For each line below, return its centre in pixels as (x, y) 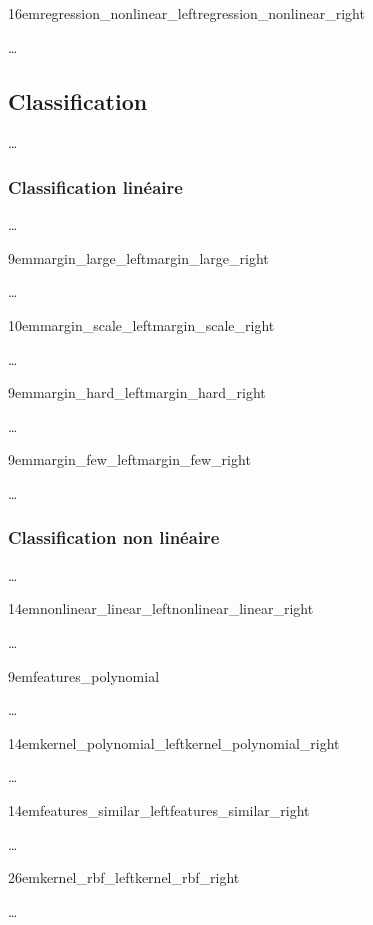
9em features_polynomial (84, 675)
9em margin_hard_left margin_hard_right (137, 392)
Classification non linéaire (114, 537)
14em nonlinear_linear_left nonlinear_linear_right (161, 608)
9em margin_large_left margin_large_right (138, 257)
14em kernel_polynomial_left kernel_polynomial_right (174, 742)
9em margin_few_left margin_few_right (129, 459)
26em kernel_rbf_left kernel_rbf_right (124, 877)
